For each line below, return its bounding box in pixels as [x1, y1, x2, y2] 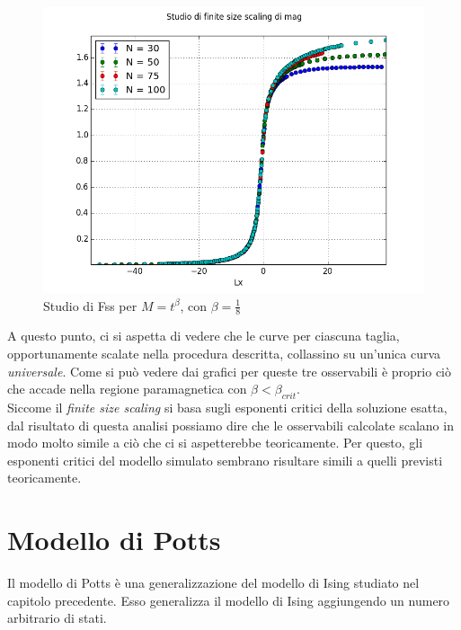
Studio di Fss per [43, 296, 137, 315]
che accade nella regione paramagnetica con [7, 379, 247, 398]
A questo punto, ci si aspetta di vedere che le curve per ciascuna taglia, [7, 326, 400, 345]
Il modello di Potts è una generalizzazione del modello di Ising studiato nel [7, 573, 420, 592]
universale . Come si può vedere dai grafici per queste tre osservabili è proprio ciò [7, 361, 451, 380]
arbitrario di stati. [7, 608, 107, 627]
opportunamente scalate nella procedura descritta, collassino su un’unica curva [7, 344, 441, 363]
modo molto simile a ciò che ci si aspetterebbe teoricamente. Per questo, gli [7, 433, 423, 452]
